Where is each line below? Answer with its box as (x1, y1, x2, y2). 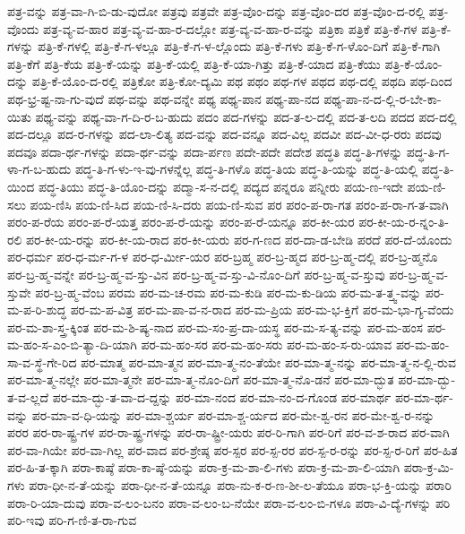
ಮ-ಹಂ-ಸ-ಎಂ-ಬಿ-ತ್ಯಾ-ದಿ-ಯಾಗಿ (7, 335, 137, 354)
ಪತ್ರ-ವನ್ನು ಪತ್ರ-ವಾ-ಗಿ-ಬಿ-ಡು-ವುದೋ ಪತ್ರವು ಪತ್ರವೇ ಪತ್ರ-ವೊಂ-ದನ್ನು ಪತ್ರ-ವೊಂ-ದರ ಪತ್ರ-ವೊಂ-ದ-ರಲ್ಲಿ (7, 2, 426, 20)
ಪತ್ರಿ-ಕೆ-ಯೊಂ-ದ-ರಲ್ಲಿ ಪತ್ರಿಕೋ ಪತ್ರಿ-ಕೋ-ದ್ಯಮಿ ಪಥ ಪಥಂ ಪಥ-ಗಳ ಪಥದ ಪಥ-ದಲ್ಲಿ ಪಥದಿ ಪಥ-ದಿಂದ (31, 72, 452, 90)
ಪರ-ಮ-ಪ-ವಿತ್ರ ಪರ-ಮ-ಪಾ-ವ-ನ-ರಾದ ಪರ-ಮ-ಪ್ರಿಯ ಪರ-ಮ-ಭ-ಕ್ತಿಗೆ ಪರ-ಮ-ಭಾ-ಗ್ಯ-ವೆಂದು (70, 300, 454, 319)
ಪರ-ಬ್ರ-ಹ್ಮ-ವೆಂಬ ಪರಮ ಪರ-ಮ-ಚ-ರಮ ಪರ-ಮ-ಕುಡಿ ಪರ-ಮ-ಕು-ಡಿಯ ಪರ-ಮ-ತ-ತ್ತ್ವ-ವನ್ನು (35, 282, 422, 301)
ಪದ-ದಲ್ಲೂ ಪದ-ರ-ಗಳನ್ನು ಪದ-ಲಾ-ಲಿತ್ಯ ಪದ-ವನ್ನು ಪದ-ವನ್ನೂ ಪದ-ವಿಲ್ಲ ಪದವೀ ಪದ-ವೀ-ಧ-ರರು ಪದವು (7, 125, 442, 143)
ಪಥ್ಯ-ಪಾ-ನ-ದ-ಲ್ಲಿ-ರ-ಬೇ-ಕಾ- (323, 89, 442, 108)
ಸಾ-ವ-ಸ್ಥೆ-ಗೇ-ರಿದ (7, 352, 77, 371)
